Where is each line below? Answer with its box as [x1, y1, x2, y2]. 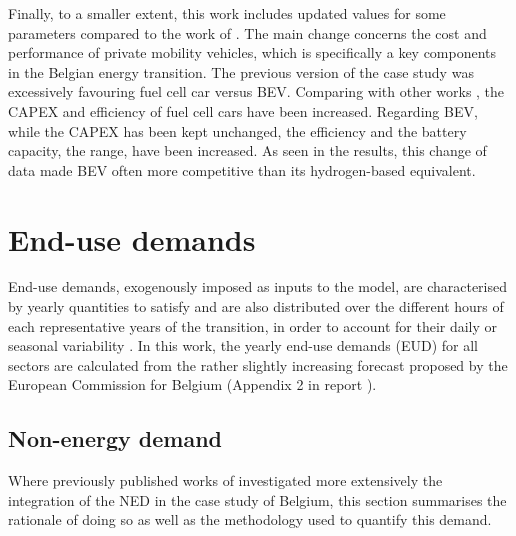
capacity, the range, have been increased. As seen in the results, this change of [8, 140, 487, 161]
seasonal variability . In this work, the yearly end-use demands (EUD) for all [8, 335, 478, 356]
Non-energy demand [8, 423, 222, 454]
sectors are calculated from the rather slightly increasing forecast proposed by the [8, 354, 508, 375]
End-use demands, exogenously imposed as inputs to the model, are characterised [8, 276, 507, 297]
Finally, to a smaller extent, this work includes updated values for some [8, 3, 446, 23]
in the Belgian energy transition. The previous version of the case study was [8, 61, 474, 82]
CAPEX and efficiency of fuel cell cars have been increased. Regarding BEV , [8, 100, 478, 121]
